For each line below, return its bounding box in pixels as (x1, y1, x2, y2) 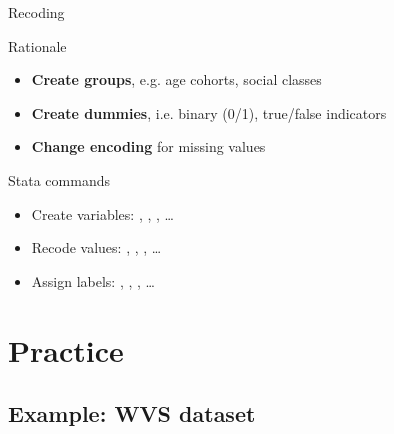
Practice (8, 329, 124, 370)
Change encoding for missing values (31, 136, 266, 157)
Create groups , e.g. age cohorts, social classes (31, 69, 322, 90)
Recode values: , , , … (31, 237, 162, 258)
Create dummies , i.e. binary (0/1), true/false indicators (31, 102, 387, 123)
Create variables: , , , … (31, 203, 174, 224)
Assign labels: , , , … (31, 270, 155, 291)
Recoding (8, 2, 65, 22)
